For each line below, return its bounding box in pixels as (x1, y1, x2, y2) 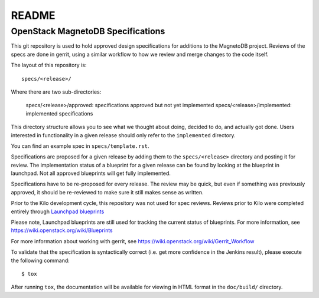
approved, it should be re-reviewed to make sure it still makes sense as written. (11, 188, 204, 196)
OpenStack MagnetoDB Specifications (11, 26, 165, 37)
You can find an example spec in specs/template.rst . (11, 142, 149, 150)
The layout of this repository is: (11, 62, 87, 69)
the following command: (11, 257, 70, 264)
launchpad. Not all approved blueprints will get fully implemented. (11, 170, 171, 177)
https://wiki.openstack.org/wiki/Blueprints (11, 227, 113, 234)
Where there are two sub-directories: (11, 88, 102, 95)
